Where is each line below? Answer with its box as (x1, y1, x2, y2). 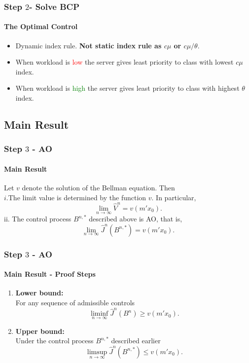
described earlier (111, 335, 161, 346)
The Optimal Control (4, 21, 78, 32)
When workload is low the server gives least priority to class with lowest (15, 57, 234, 67)
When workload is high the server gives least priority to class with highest (15, 83, 240, 93)
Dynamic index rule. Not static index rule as (15, 40, 162, 50)
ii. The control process (4, 214, 71, 224)
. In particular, (151, 192, 196, 202)
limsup (87, 348, 107, 356)
